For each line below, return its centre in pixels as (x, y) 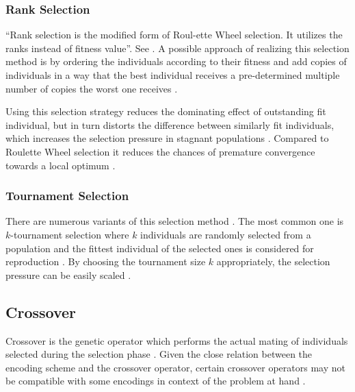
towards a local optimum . (61, 165)
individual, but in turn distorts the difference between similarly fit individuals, (170, 124)
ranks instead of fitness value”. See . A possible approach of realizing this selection (177, 48)
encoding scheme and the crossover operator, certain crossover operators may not (175, 367)
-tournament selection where (70, 234)
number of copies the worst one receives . (92, 88)
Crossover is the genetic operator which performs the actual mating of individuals (177, 340)
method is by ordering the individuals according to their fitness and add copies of (176, 61)
